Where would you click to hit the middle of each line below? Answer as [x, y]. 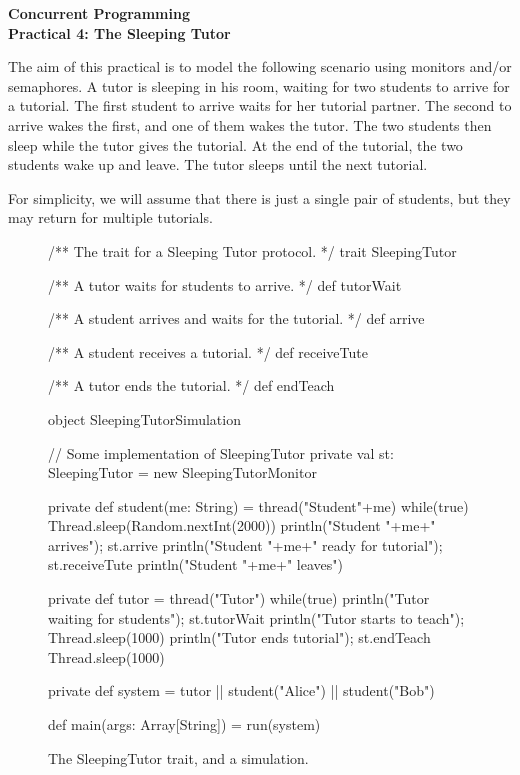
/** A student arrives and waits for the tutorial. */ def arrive [236, 318]
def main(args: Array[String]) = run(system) [184, 724]
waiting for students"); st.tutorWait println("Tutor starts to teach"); [256, 617]
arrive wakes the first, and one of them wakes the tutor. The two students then [250, 124]
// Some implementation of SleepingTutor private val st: [221, 452]
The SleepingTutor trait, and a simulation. [178, 757]
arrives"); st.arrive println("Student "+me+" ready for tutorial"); [245, 544]
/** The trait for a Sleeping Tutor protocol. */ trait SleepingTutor [252, 250]
